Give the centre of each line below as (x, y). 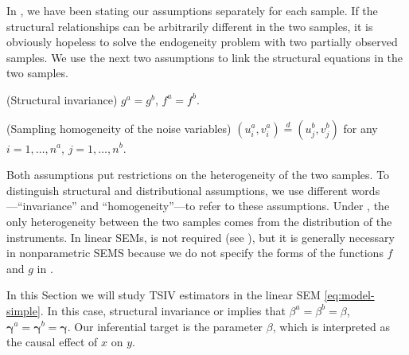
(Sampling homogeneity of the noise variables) (119, 128)
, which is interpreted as (331, 326)
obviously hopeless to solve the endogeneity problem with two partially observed (202, 42)
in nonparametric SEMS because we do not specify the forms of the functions (195, 253)
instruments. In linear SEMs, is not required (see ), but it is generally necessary (201, 237)
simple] (23, 310)
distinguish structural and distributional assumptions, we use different (177, 190)
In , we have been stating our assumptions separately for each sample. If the (192, 10)
